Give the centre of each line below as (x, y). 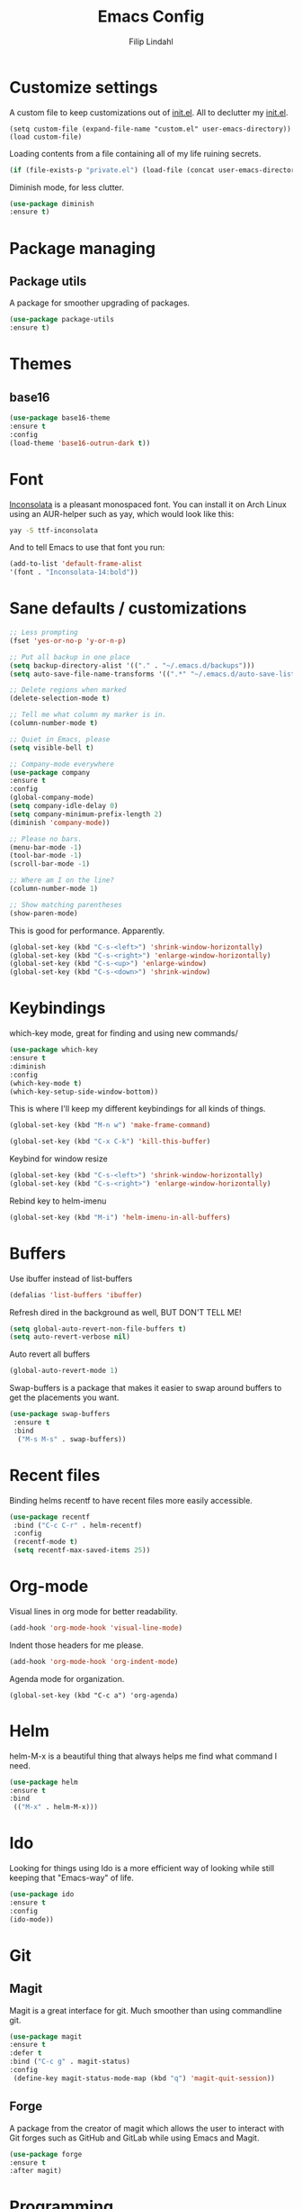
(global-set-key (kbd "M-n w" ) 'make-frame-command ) (110, 1125)
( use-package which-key (54, 1050)
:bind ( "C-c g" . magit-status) (70, 2062)
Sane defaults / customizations (128, 609)
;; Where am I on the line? (62, 880)
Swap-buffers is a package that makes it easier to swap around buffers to (146, 1388)
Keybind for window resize (58, 1159)
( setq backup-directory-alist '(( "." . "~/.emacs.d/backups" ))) (132, 665)
